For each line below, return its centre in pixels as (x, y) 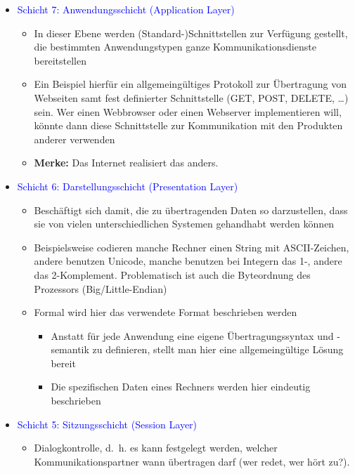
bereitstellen (60, 60)
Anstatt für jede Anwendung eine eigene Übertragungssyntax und (192, 335)
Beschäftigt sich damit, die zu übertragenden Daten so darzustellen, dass (191, 210)
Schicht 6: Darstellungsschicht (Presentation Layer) (128, 186)
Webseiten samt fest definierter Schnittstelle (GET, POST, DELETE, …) (191, 97)
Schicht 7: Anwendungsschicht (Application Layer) (126, 9)
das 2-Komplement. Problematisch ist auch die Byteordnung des (172, 274)
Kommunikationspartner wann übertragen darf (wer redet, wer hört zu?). (192, 461)
